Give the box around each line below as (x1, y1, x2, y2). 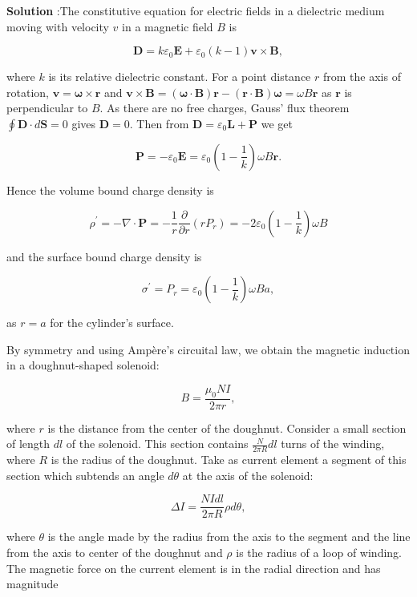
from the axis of (322, 68, 401, 85)
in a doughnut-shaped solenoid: (6, 357, 160, 373)
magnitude (6, 575, 59, 592)
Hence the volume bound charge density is (6, 181, 214, 198)
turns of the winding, (281, 435, 385, 452)
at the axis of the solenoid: (182, 466, 314, 483)
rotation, (6, 83, 49, 100)
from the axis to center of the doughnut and (6, 544, 223, 561)
